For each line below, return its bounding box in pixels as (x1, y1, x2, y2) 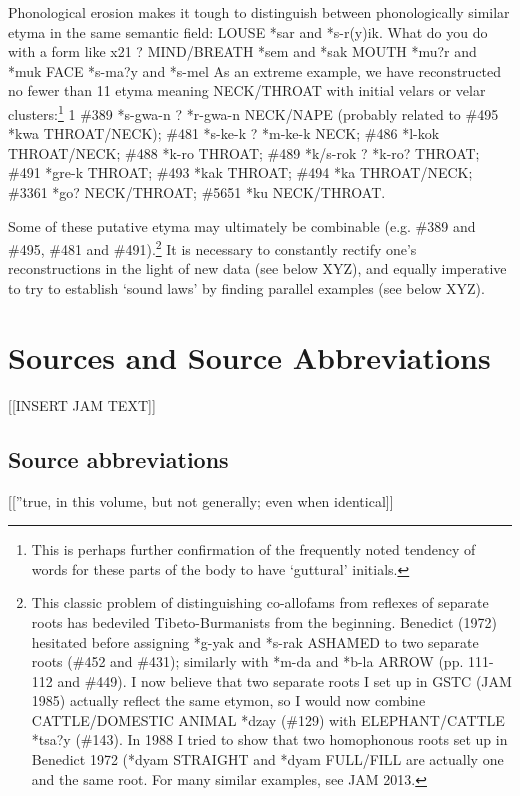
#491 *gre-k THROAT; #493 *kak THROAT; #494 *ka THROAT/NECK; (8, 162, 473, 183)
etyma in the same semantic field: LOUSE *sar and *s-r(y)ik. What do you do (8, 21, 488, 42)
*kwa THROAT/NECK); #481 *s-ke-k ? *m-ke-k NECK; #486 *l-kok (8, 123, 440, 144)
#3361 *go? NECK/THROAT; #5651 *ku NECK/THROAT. (8, 182, 386, 202)
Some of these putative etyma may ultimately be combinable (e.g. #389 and (8, 215, 476, 236)
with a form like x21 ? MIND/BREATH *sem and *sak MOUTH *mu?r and (8, 41, 477, 62)
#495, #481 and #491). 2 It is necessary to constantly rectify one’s (8, 236, 417, 259)
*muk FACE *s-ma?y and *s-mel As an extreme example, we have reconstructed (8, 60, 502, 81)
